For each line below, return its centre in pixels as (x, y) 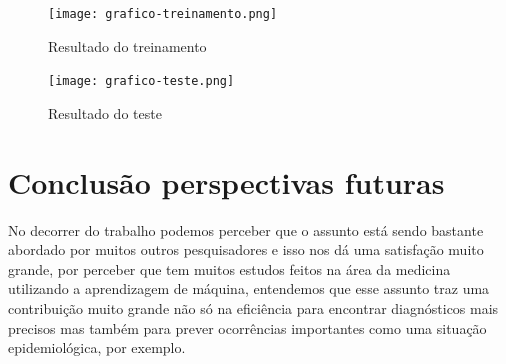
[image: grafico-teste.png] (141, 81)
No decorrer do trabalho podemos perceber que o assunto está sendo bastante (246, 229)
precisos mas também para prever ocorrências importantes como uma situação (247, 327)
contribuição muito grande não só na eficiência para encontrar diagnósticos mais (253, 308)
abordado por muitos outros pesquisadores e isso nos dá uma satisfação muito (246, 249)
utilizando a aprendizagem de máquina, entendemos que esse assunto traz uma (249, 288)
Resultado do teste (105, 112)
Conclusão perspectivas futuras (226, 181)
